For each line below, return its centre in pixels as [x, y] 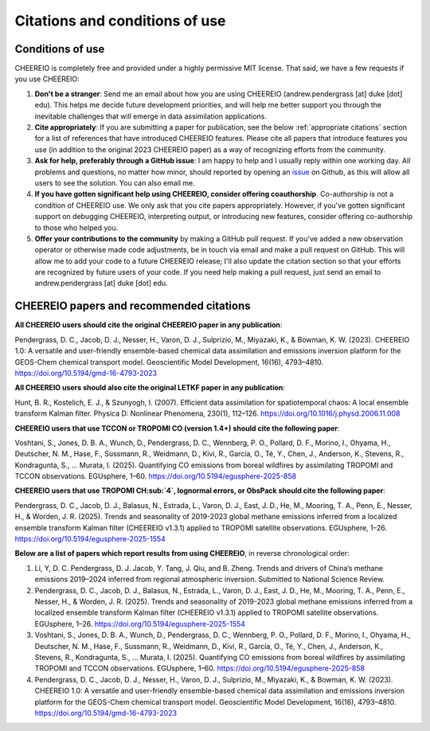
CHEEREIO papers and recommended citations [133, 306]
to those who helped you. [76, 228]
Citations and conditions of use [120, 21]
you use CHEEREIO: [47, 79]
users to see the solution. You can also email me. [115, 182]
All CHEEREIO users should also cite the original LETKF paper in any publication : [150, 388]
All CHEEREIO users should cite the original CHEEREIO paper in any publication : [149, 325]
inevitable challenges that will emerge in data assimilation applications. [150, 116]
